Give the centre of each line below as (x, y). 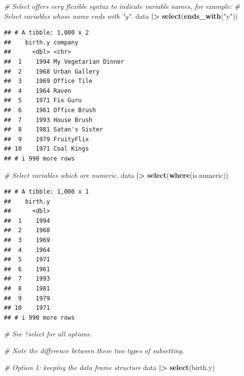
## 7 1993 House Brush (48, 120)
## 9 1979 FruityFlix (46, 139)
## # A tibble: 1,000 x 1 (46, 192)
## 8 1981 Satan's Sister (54, 130)
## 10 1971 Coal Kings (46, 149)
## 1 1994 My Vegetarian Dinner (64, 62)
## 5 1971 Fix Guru (43, 101)
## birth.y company (41, 42)
